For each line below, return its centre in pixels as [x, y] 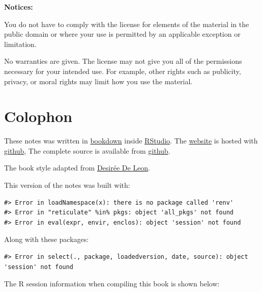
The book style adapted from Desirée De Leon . [77, 168]
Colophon [38, 116]
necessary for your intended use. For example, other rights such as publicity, [123, 71]
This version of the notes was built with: [67, 185]
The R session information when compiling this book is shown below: [112, 284]
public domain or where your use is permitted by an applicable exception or [122, 34]
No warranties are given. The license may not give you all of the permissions [123, 61]
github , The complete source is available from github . [87, 150]
